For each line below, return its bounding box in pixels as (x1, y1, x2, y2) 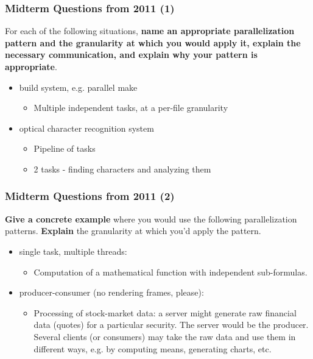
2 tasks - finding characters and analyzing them (33, 162, 211, 175)
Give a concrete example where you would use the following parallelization (5, 212, 297, 225)
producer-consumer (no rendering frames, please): (19, 286, 204, 299)
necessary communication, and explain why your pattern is (5, 48, 258, 61)
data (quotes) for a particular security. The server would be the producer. (33, 318, 309, 331)
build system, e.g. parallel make (19, 80, 138, 93)
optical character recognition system (19, 121, 154, 134)
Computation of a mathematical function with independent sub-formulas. (33, 265, 308, 278)
